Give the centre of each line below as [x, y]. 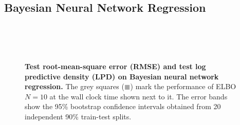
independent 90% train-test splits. [78, 116]
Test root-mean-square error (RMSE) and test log [115, 66]
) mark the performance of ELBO [183, 86]
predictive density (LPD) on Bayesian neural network [122, 76]
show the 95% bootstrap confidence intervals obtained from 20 [123, 106]
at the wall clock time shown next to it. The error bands [139, 96]
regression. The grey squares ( [75, 86]
